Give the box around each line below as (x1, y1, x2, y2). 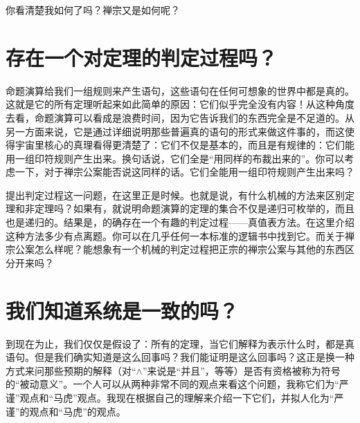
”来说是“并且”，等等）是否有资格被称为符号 (142, 363, 341, 377)
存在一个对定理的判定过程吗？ (6, 43, 278, 71)
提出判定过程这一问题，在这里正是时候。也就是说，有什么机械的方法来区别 (6, 187, 345, 202)
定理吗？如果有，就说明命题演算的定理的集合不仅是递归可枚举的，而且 (34, 201, 354, 216)
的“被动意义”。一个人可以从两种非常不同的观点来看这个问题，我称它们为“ (6, 377, 339, 391)
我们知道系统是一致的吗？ (6, 296, 239, 324)
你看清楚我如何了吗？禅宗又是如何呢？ (6, 3, 180, 17)
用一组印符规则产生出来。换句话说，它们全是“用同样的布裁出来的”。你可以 (6, 151, 345, 165)
